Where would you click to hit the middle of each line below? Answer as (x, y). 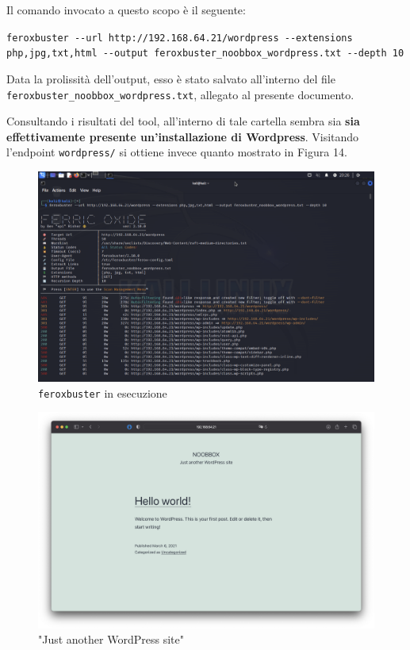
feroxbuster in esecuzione (103, 392)
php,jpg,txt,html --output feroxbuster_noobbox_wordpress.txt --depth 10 (205, 54)
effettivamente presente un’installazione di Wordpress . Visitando (183, 136)
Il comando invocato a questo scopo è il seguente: (126, 10)
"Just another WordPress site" (111, 639)
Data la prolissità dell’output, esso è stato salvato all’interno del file (171, 78)
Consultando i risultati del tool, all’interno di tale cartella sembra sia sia (183, 121)
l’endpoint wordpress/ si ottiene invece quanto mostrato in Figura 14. (177, 152)
